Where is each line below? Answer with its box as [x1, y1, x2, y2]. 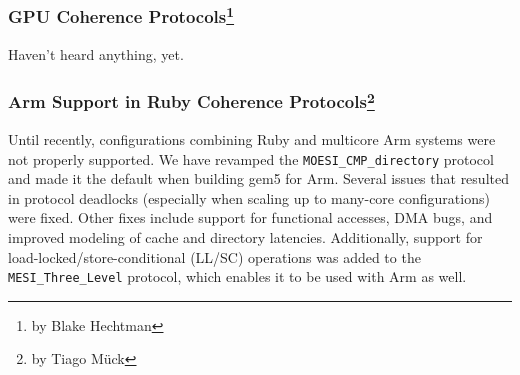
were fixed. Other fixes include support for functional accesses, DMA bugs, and [8, 207, 493, 228]
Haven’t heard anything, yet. [8, 43, 184, 64]
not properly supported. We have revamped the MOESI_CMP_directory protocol [8, 148, 494, 169]
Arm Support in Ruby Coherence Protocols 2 [8, 87, 375, 114]
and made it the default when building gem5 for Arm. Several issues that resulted [8, 168, 509, 189]
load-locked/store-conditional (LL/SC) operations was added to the [8, 246, 421, 267]
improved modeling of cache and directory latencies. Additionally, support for [8, 226, 483, 247]
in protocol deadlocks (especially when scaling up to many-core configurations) [8, 187, 490, 208]
